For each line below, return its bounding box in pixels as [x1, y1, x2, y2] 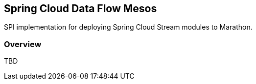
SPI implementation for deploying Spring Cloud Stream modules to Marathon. [4, 23, 253, 32]
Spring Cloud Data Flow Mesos [4, 2, 157, 15]
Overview [4, 39, 42, 49]
